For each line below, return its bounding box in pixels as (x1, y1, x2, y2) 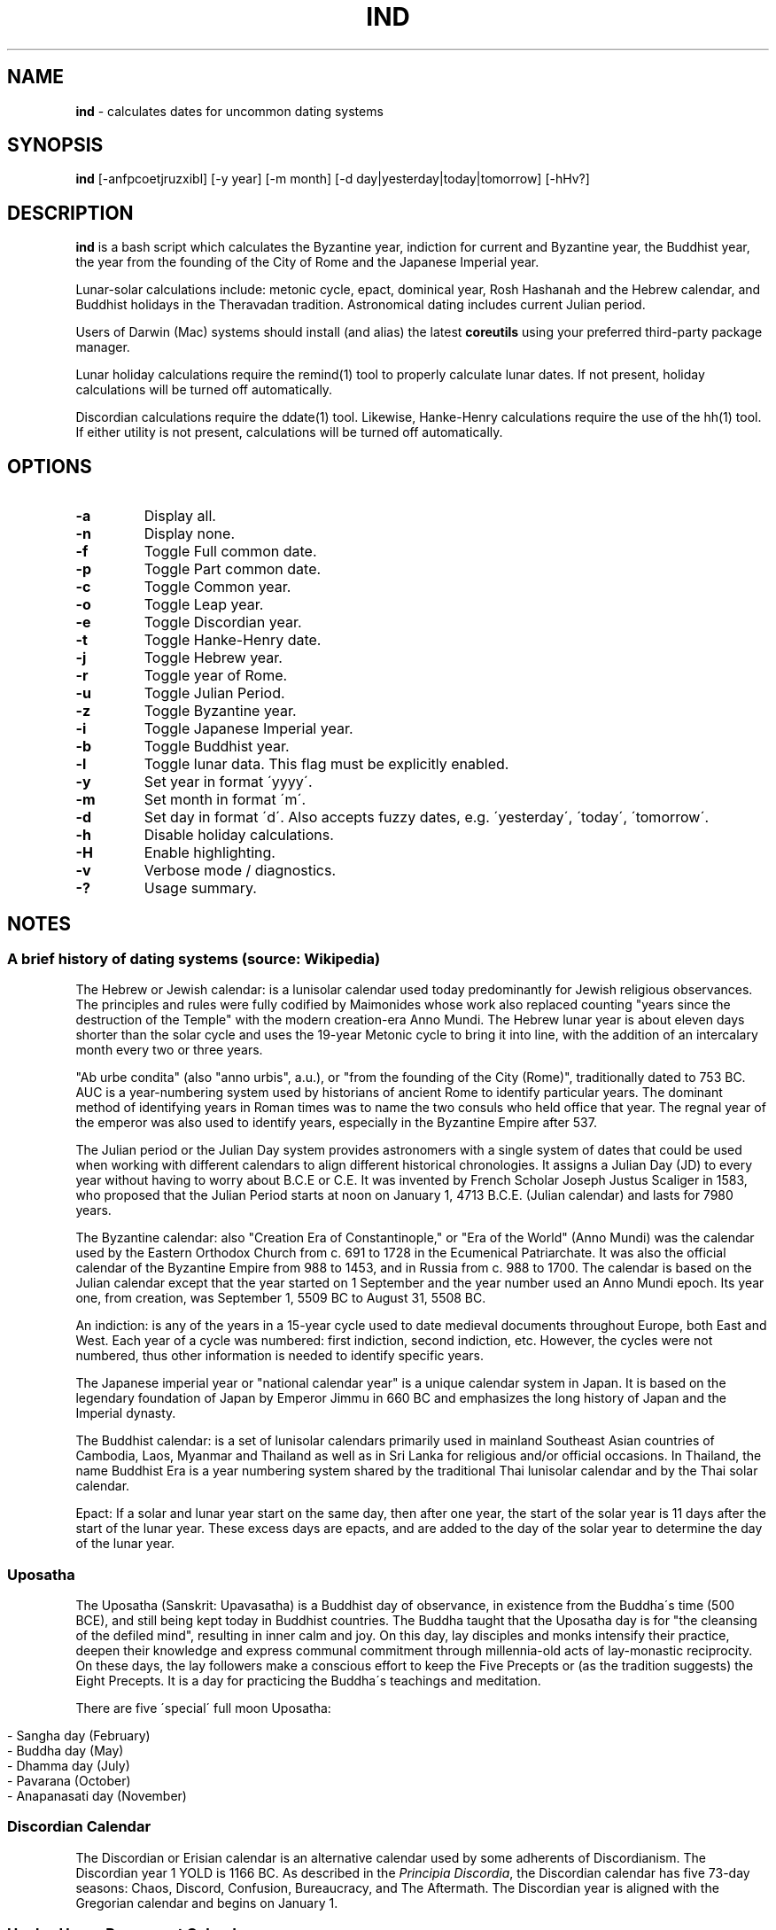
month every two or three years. (75, 1042, 263, 1058)
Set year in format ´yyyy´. (144, 773, 313, 791)
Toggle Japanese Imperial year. (144, 720, 353, 738)
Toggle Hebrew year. (144, 649, 283, 667)
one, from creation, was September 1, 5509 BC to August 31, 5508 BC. (75, 1290, 486, 1306)
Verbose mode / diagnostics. (144, 861, 337, 880)
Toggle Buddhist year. (144, 737, 290, 756)
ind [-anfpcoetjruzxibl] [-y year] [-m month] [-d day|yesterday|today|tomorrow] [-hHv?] (75, 171, 590, 187)
